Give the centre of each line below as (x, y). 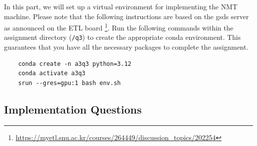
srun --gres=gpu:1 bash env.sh (69, 83)
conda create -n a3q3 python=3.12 (75, 64)
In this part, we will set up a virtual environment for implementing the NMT (121, 6)
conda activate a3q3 (52, 73)
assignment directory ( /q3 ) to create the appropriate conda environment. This (122, 37)
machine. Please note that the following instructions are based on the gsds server (127, 16)
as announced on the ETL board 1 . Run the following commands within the (119, 27)
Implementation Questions (73, 109)
